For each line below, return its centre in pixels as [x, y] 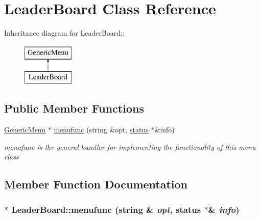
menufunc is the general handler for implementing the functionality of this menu [130, 146]
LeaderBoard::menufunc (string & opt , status [106, 209]
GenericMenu [25, 130]
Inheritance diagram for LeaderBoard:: [64, 33]
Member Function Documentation [96, 184]
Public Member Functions [74, 108]
